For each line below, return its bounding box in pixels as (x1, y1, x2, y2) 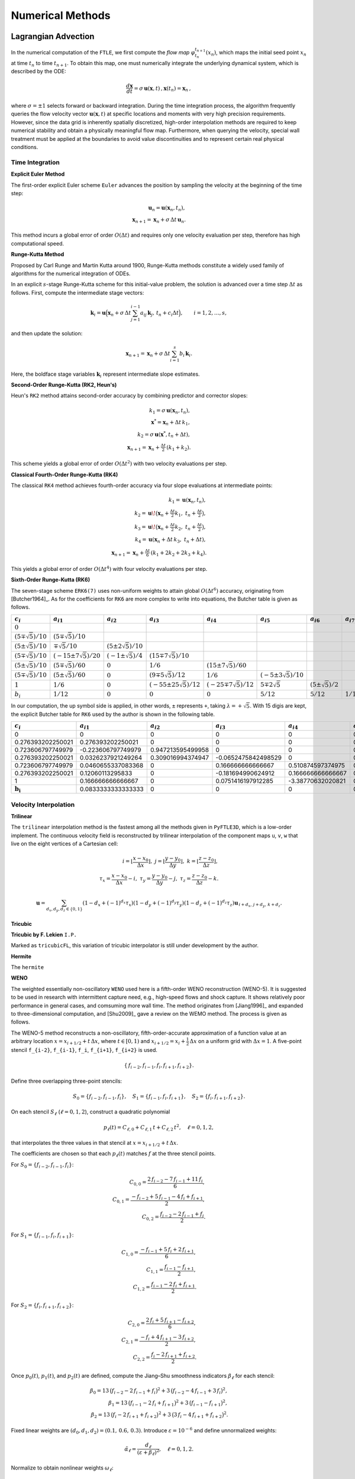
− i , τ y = (128, 876, 151, 884)
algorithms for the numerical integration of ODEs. (11, 270, 131, 277)
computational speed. (11, 240, 64, 247)
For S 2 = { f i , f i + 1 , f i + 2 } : (11, 1302, 74, 1310)
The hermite (11, 964, 44, 971)
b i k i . (179, 350, 192, 358)
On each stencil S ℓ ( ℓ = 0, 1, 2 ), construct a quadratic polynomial (11, 1108, 170, 1117)
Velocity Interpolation (11, 800, 75, 809)
